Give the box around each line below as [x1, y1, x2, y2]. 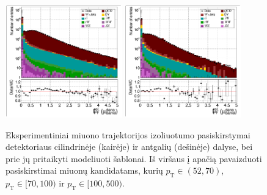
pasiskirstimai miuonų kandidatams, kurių [5, 164, 163, 177]
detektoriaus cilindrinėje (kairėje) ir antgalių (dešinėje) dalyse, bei [5, 140, 253, 153]
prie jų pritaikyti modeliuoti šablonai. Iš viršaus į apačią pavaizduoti [5, 152, 262, 165]
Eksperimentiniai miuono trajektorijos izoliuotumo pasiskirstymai [5, 128, 251, 141]
